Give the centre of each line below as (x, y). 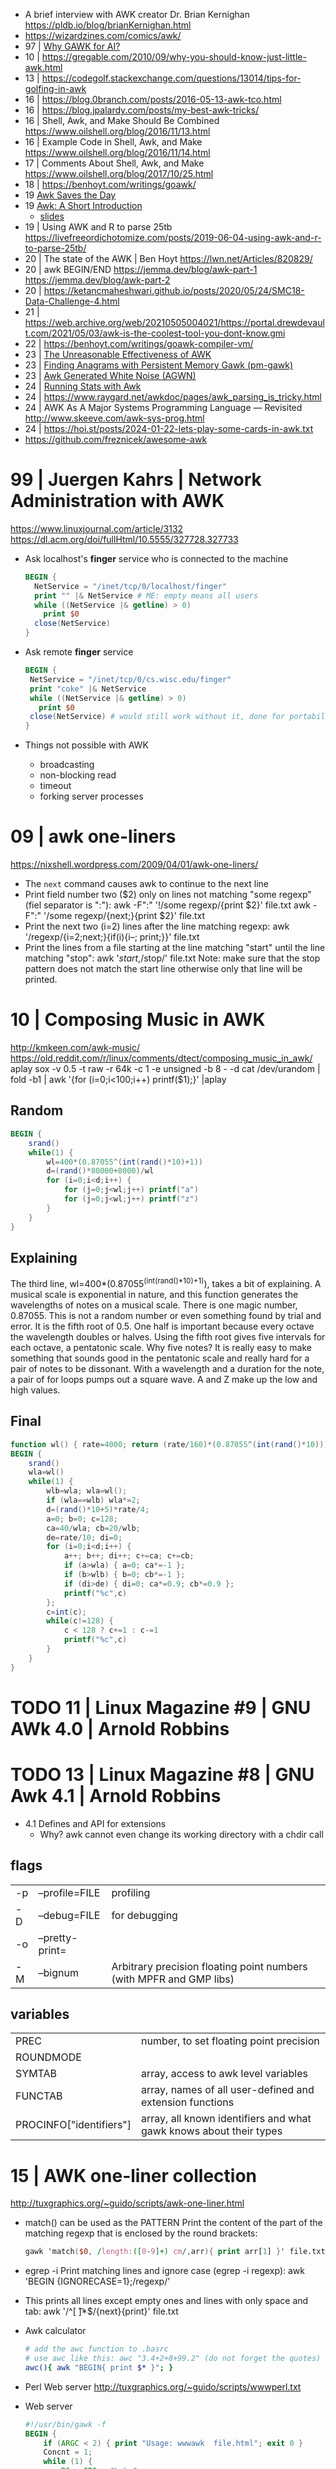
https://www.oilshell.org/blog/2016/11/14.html (117, 152)
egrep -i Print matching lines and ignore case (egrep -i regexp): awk (164, 2271)
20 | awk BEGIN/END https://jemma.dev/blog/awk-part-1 (141, 269)
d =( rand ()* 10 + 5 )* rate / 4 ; (98, 1509)
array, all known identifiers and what (226, 2119)
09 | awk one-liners (93, 836)
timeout (55, 786)
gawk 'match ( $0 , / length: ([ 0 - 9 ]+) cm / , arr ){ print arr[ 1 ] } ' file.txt (175, 2252)
